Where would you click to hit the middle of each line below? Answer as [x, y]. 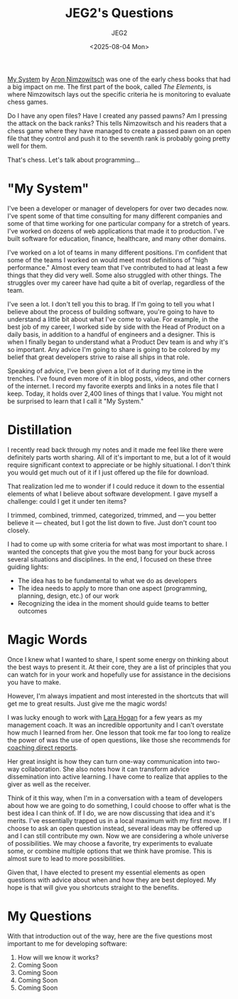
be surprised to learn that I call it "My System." [76, 401]
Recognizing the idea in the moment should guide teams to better [113, 603]
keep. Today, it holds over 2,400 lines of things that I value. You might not [115, 393]
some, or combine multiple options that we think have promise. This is [110, 851]
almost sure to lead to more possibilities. [66, 858]
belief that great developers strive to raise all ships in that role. [99, 357]
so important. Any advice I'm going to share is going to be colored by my [114, 349]
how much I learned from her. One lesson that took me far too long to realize [119, 733]
